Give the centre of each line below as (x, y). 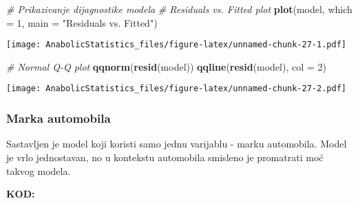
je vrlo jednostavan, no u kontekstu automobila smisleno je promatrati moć (165, 157)
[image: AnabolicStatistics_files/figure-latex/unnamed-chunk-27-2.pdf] (176, 89)
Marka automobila (59, 118)
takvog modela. (39, 170)
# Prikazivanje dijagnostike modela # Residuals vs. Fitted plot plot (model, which (179, 9)
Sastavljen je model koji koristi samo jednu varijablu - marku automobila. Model (177, 144)
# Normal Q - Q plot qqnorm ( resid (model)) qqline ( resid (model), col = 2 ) (166, 66)
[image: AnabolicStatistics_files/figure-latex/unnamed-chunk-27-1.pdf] (176, 45)
